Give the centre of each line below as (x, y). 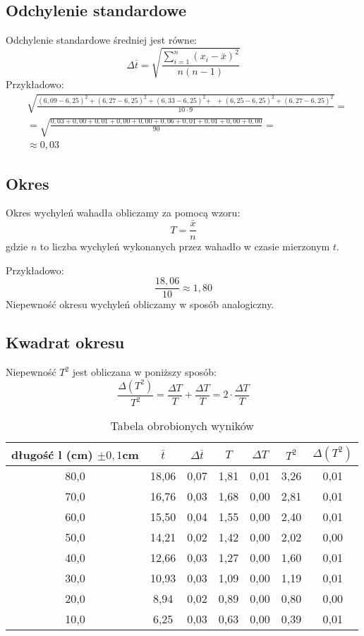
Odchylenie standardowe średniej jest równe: (102, 40)
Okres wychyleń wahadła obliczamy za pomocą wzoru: (123, 213)
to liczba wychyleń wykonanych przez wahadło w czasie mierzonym (185, 246)
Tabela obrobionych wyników (182, 426)
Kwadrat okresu (65, 342)
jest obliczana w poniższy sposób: (144, 372)
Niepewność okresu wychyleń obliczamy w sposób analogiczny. (140, 304)
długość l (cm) (52, 454)
